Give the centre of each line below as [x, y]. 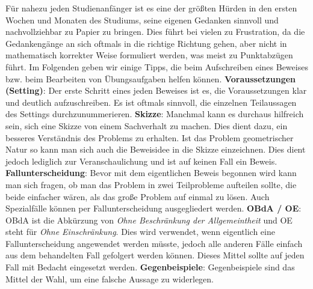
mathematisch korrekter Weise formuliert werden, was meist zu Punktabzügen [149, 55]
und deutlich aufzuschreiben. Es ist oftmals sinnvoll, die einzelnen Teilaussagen [151, 102]
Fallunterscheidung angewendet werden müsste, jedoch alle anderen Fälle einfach [154, 243]
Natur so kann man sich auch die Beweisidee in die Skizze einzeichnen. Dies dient [156, 149]
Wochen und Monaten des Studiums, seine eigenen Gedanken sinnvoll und [142, 20]
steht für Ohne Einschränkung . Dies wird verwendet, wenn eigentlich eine [140, 232]
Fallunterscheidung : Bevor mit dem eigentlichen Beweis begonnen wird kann [151, 173]
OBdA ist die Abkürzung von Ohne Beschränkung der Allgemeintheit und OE [149, 220]
